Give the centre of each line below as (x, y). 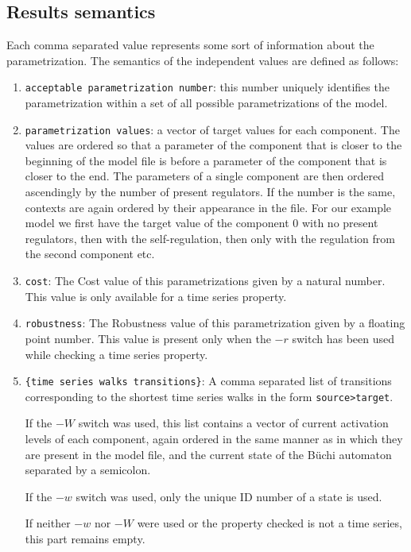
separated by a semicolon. (88, 470)
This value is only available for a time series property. (156, 296)
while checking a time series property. (116, 354)
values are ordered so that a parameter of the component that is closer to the (213, 145)
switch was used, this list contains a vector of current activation (233, 423)
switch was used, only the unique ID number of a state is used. (229, 496)
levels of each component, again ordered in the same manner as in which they (214, 439)
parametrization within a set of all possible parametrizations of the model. (206, 103)
